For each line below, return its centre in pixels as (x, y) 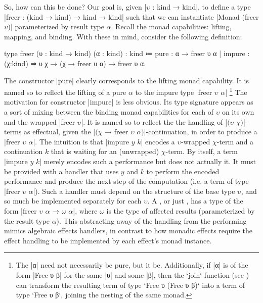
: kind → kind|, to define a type (202, 7)
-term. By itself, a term (202, 151)
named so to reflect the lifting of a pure (65, 92)
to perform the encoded (183, 171)
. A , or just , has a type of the (195, 201)
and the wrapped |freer (40, 121)
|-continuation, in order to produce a (201, 132)
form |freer (20, 210)
